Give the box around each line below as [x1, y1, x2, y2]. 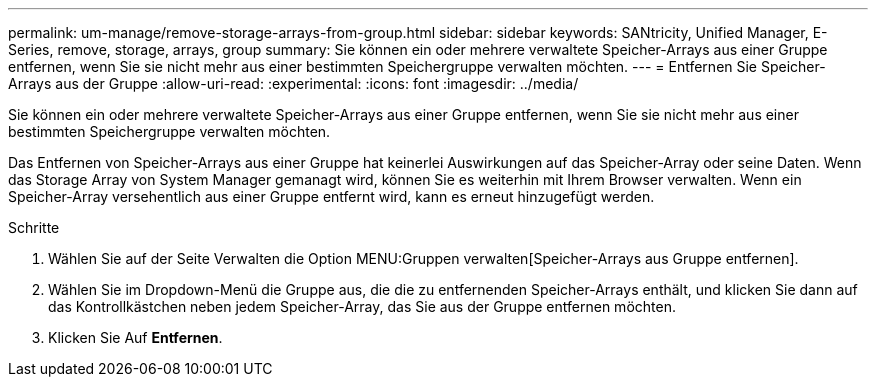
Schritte [8, 219, 60, 236]
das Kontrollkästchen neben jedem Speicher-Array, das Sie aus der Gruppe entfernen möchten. [48, 298, 676, 315]
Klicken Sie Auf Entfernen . [48, 329, 223, 346]
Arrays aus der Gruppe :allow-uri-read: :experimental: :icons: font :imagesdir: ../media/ [8, 75, 579, 92]
